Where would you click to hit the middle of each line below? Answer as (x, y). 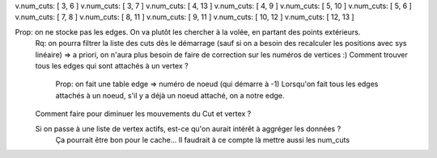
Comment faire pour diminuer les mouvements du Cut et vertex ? (143, 114)
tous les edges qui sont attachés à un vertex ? (112, 65)
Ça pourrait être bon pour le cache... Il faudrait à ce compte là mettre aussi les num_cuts (203, 139)
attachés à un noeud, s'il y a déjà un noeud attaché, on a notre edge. (170, 95)
